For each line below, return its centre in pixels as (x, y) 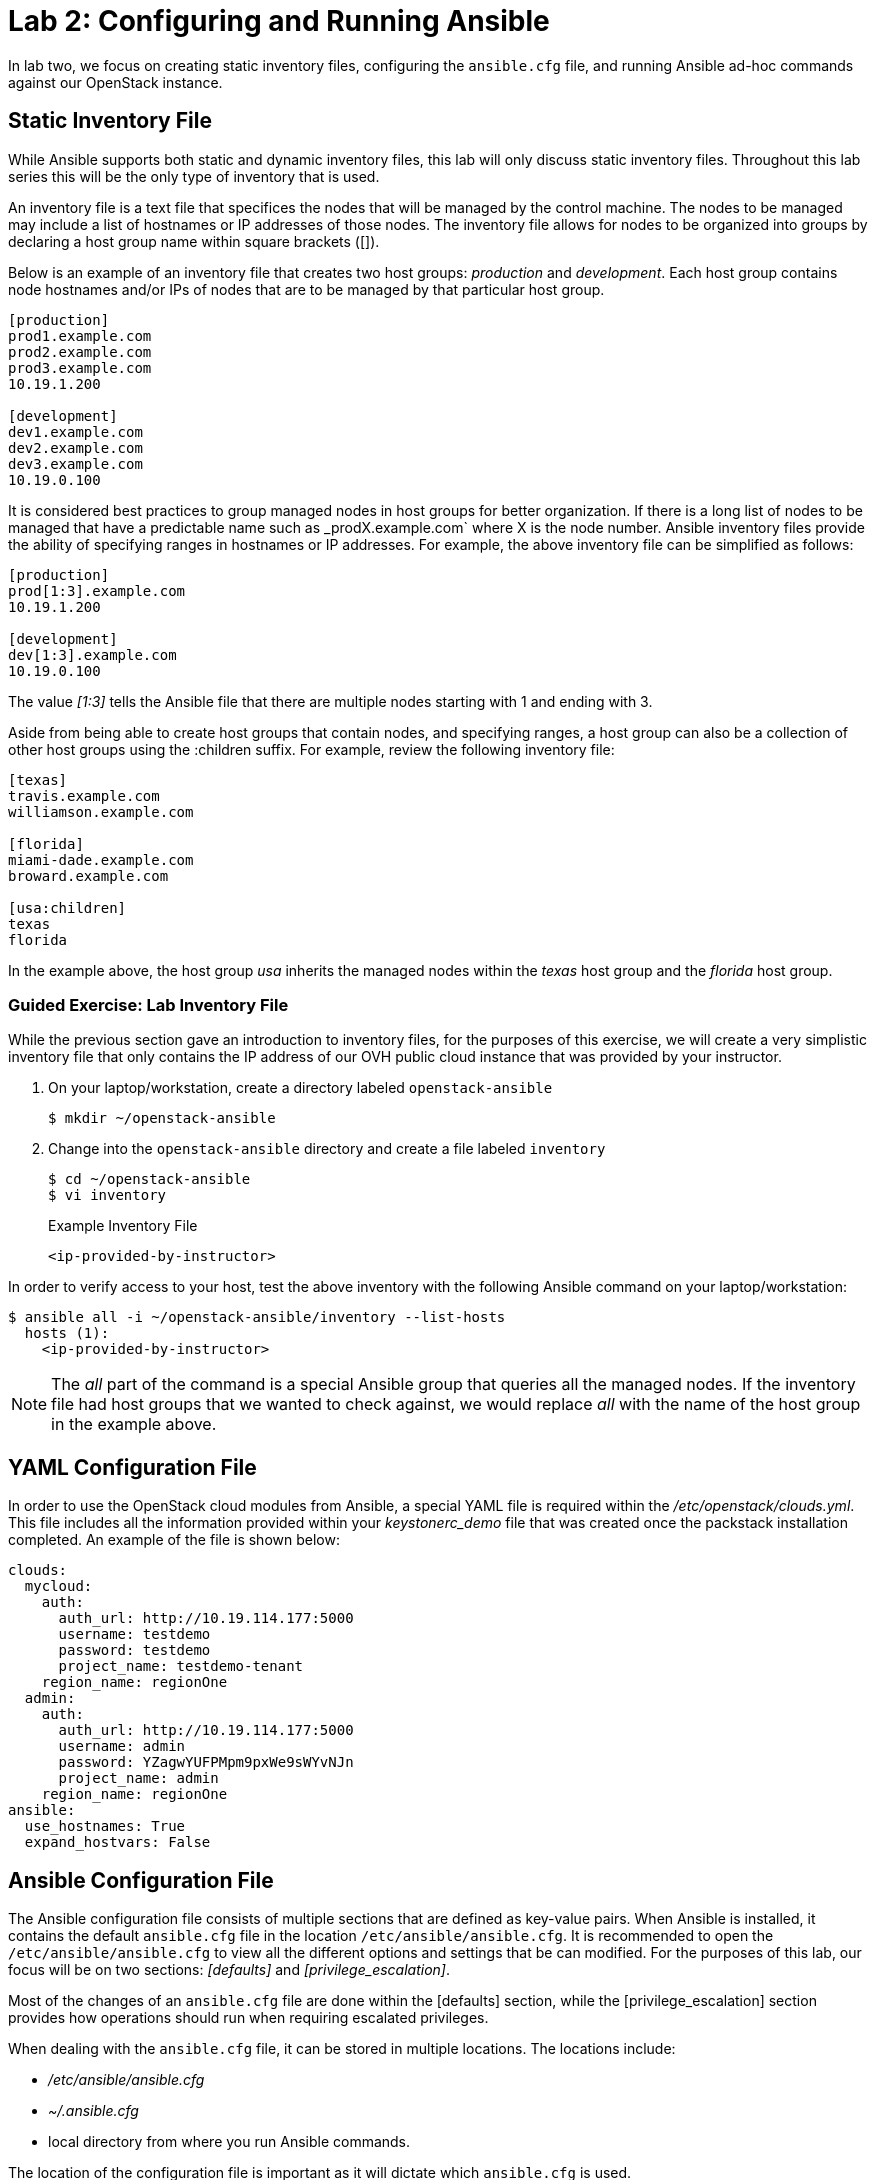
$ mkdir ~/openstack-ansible (162, 1118)
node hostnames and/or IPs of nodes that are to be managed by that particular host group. (306, 289)
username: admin (122, 1746)
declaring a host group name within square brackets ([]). (194, 241)
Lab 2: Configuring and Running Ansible (279, 21)
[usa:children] (67, 907)
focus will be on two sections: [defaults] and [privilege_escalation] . (229, 1970)
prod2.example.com (80, 351)
